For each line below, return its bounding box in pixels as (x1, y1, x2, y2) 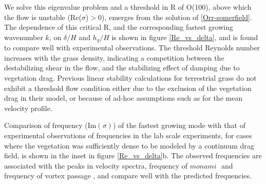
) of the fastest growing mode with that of (112, 120, 245, 131)
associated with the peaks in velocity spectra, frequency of (4, 160, 187, 171)
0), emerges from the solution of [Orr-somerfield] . (98, 11, 252, 22)
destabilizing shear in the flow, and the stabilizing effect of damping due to (4, 62, 240, 73)
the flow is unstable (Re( (4, 11, 82, 22)
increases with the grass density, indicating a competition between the (4, 52, 224, 63)
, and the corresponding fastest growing (109, 22, 233, 32)
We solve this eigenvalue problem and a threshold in (4, 2, 168, 12)
